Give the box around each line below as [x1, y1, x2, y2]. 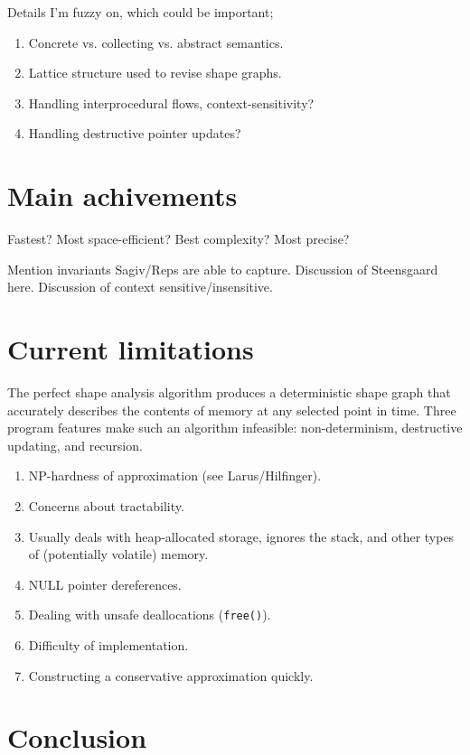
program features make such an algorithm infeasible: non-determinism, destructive [7, 418, 463, 437]
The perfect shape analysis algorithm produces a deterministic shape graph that [7, 383, 451, 401]
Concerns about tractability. [28, 496, 184, 515]
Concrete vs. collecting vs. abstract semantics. [28, 33, 284, 51]
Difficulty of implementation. [28, 636, 189, 654]
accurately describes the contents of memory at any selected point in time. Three [7, 400, 456, 419]
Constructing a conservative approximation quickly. [28, 666, 314, 685]
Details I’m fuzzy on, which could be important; [7, 3, 274, 21]
